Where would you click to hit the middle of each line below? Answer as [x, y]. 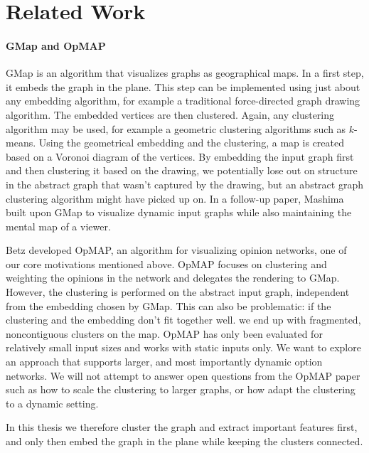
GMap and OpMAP [56, 45]
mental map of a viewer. [58, 226]
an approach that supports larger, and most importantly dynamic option [164, 362]
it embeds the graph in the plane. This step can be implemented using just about [183, 86]
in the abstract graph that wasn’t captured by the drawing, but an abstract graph [184, 184]
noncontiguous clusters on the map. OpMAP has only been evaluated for [164, 333]
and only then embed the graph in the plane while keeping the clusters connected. [184, 441]
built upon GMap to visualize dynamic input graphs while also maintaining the [179, 212]
